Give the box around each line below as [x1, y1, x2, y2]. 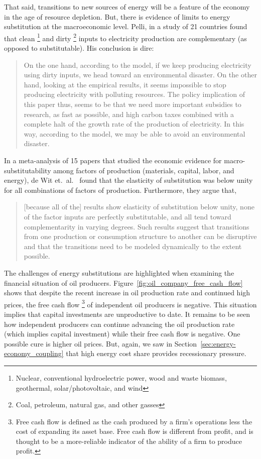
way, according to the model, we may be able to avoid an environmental [24, 128, 245, 139]
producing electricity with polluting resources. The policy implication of [24, 89, 245, 99]
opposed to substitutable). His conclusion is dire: [4, 43, 154, 53]
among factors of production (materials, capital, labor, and [53, 165, 234, 175]
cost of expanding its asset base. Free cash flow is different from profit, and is [16, 426, 253, 436]
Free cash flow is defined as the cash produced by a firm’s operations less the [16, 416, 252, 426]
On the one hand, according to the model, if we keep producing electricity [24, 59, 251, 70]
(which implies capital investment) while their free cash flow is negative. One [4, 328, 240, 339]
